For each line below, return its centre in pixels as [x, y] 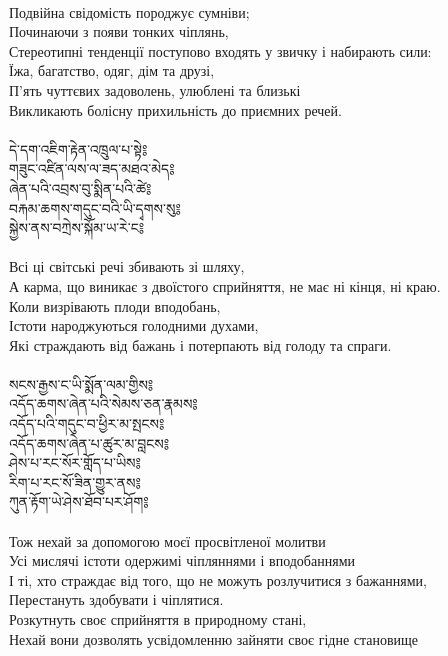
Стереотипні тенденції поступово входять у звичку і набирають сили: [220, 50]
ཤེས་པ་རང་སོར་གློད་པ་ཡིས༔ [75, 462]
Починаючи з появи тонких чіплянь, [119, 31]
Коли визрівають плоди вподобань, [115, 305]
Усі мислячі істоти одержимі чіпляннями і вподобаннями [182, 560]
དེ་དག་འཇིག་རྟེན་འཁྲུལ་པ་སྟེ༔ [78, 148]
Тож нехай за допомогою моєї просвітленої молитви [167, 540]
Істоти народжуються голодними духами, [134, 325]
